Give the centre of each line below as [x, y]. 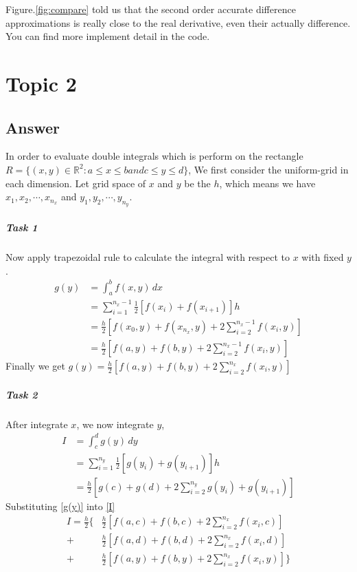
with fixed [323, 256]
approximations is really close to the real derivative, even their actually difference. [178, 22]
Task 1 [22, 227]
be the [197, 183]
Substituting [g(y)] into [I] [60, 506]
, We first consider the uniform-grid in [268, 169]
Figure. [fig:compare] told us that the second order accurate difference [151, 9]
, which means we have [267, 183]
